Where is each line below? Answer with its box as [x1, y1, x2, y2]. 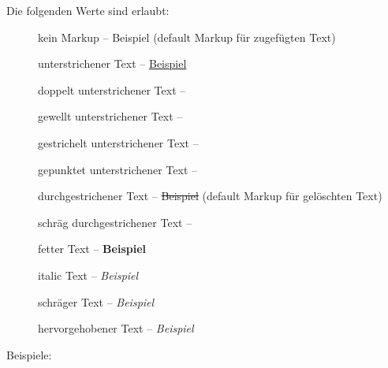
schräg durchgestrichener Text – [38, 214, 192, 230]
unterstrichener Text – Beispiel [38, 55, 187, 72]
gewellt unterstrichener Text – [38, 108, 183, 125]
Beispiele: [6, 346, 52, 362]
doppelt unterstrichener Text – [38, 81, 186, 98]
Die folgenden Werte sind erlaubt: [6, 2, 170, 18]
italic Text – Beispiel [38, 266, 139, 283]
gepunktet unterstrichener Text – [38, 161, 198, 177]
